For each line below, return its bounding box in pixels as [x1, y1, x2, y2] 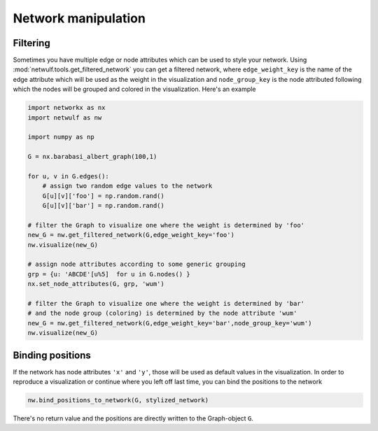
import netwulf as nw [27, 113, 102, 122]
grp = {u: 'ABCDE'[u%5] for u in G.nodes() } [27, 270, 190, 278]
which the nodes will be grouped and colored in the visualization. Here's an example [13, 85, 256, 94]
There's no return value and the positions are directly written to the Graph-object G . [13, 414, 253, 423]
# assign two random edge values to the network [42, 182, 213, 190]
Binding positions [13, 349, 91, 361]
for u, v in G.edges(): [27, 172, 110, 180]
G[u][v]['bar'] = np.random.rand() [42, 202, 164, 210]
